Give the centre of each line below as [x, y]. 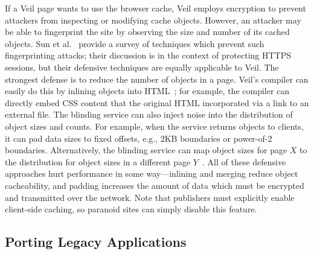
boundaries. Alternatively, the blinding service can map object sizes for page [146, 150]
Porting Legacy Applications [96, 242]
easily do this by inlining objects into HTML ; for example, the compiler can [147, 91]
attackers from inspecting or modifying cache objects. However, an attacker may [153, 20]
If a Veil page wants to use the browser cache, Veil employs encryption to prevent [155, 8]
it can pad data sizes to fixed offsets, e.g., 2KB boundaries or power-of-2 [139, 138]
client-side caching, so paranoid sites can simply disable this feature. [131, 209]
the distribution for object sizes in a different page [98, 161]
